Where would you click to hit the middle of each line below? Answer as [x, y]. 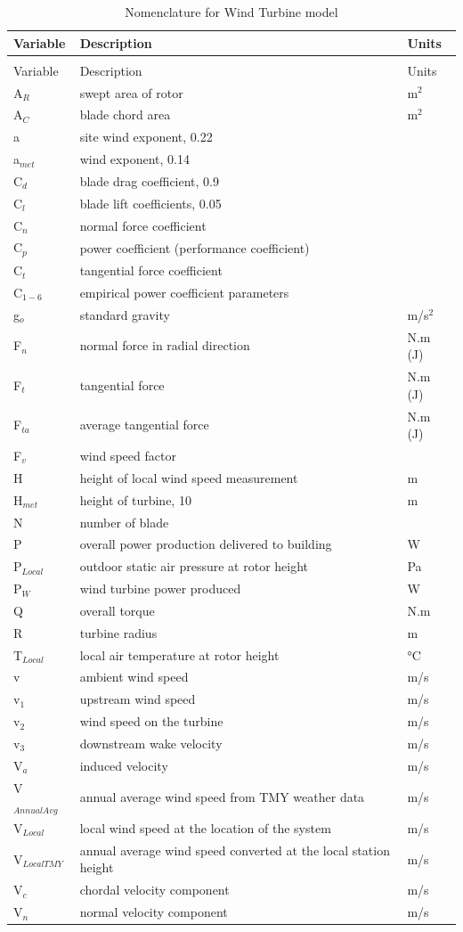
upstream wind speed [138, 699]
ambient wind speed [134, 677]
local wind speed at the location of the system [205, 827]
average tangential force [144, 425]
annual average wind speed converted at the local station [235, 850]
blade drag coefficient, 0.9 [150, 180]
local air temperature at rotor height [179, 654]
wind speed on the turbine [151, 721]
